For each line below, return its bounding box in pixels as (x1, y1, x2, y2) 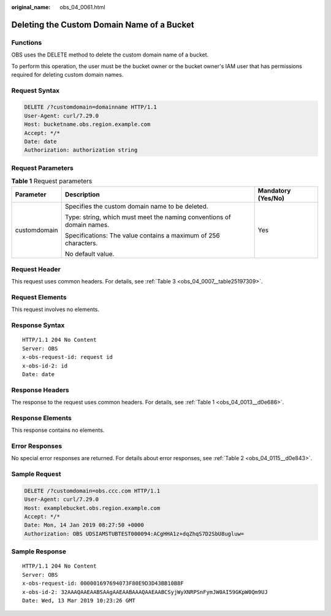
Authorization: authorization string (24, 147, 138, 153)
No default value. (64, 249, 115, 258)
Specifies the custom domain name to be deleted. (64, 202, 208, 210)
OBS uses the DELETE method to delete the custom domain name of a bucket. (11, 51, 209, 58)
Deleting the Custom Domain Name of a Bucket (11, 19, 194, 30)
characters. (64, 239, 98, 247)
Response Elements (11, 414, 72, 422)
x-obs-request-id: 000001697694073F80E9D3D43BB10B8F (22, 580, 184, 587)
